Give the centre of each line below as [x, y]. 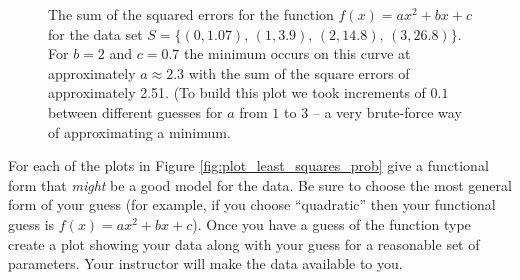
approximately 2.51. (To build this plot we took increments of [237, 92]
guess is [31, 223]
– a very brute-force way [387, 111]
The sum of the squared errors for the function [191, 14]
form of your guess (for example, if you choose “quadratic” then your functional [252, 204]
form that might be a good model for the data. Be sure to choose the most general [260, 184]
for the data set [95, 33]
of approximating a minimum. [139, 131]
